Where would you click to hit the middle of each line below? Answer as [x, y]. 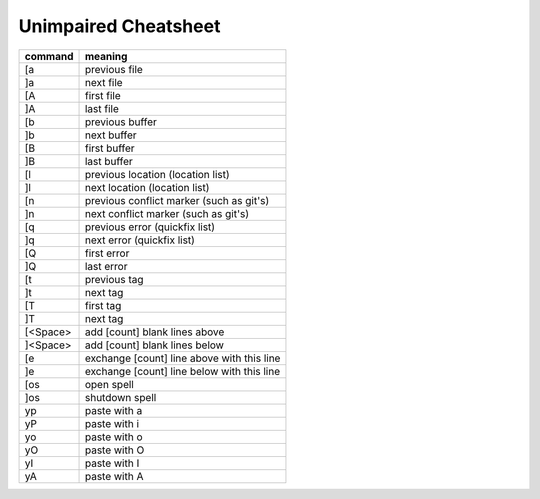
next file [104, 82]
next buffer [110, 135]
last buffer [109, 161]
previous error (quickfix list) [149, 227]
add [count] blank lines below [154, 345]
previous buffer [120, 122]
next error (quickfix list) [139, 240]
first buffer [109, 148]
